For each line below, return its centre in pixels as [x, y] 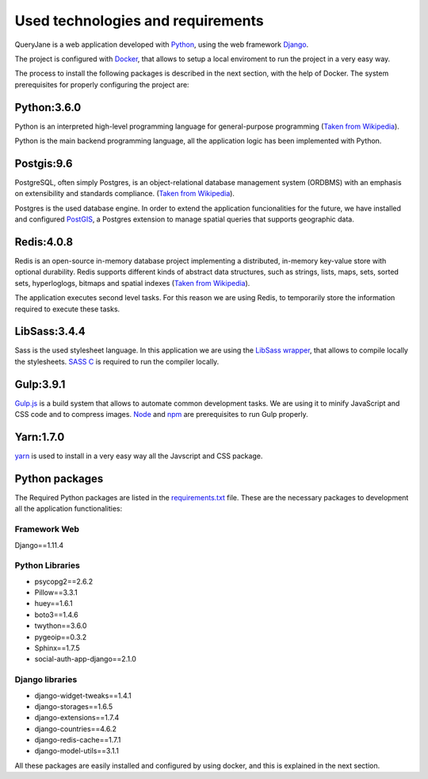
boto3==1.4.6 [56, 615]
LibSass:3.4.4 [50, 332]
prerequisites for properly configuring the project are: [102, 84]
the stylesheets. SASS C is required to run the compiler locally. [117, 361]
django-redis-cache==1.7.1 [78, 740]
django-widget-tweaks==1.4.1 [83, 696]
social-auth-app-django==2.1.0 [85, 659]
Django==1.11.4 [39, 545]
